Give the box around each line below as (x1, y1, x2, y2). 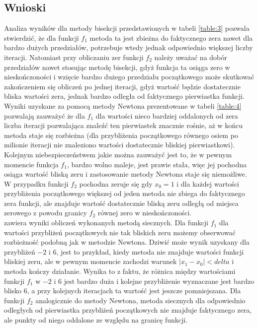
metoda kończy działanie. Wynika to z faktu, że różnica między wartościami (4, 266, 236, 276)
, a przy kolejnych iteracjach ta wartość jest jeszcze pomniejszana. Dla (27, 285, 241, 296)
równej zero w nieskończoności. (97, 207, 192, 218)
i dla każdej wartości (176, 178, 240, 189)
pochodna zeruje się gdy (79, 178, 153, 189)
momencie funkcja (4, 159, 59, 169)
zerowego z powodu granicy (4, 207, 87, 218)
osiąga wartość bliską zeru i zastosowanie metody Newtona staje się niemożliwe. (4, 169, 247, 179)
